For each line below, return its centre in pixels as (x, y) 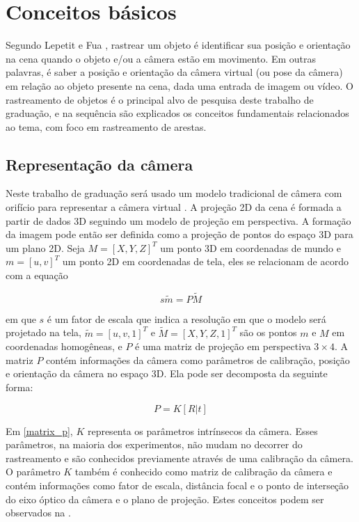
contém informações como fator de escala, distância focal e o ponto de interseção (177, 485)
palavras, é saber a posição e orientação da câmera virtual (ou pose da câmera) (174, 72)
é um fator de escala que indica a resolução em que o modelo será (186, 318)
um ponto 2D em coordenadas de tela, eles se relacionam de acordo (205, 261)
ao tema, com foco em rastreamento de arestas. (106, 126)
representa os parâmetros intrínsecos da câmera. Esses (202, 430)
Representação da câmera (99, 164)
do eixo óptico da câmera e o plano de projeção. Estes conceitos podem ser (165, 499)
